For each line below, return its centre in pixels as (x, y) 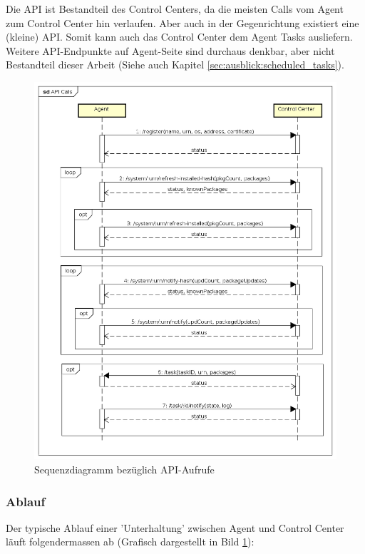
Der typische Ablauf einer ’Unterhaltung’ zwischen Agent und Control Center (175, 527)
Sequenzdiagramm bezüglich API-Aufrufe (124, 470)
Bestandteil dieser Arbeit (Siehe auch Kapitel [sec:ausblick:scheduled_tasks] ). (175, 65)
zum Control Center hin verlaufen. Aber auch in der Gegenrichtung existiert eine (182, 22)
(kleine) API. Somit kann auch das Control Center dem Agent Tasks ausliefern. (179, 37)
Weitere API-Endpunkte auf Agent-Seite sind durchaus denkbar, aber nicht (170, 50)
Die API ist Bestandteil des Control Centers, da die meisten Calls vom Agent (175, 9)
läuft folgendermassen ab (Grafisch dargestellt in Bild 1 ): (130, 542)
